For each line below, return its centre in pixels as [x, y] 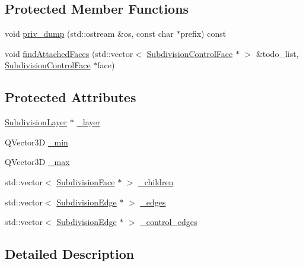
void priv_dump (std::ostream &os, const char [89, 34]
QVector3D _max [37, 162]
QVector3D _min [36, 142]
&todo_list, [277, 53]
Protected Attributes [71, 97]
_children [156, 181]
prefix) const [203, 34]
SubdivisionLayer [36, 122]
